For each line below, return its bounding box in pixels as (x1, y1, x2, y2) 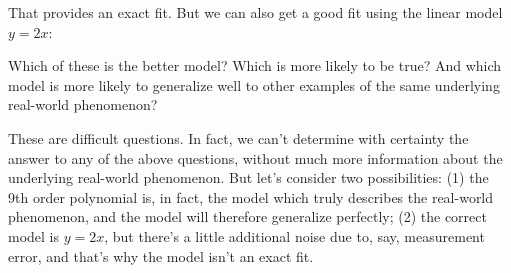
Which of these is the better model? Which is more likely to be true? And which (8, 55, 502, 76)
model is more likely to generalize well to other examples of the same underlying (8, 74, 500, 95)
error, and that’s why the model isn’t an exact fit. (8, 245, 314, 266)
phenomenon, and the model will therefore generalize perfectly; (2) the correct (8, 206, 487, 227)
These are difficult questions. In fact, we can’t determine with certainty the (8, 127, 469, 148)
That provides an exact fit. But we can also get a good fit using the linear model (8, 2, 503, 22)
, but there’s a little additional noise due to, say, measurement (104, 225, 485, 246)
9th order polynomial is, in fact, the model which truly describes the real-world (8, 186, 494, 207)
